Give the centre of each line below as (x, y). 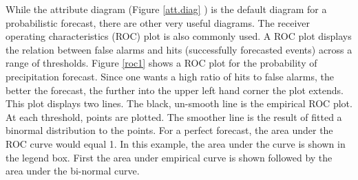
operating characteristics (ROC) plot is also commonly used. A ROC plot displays (179, 36)
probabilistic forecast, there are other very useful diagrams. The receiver (158, 22)
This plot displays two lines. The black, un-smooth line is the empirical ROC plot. (179, 103)
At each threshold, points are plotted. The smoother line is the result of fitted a (174, 116)
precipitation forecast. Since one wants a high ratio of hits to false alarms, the (170, 76)
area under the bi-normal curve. (73, 171)
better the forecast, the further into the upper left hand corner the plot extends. (175, 90)
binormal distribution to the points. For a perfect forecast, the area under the (169, 130)
